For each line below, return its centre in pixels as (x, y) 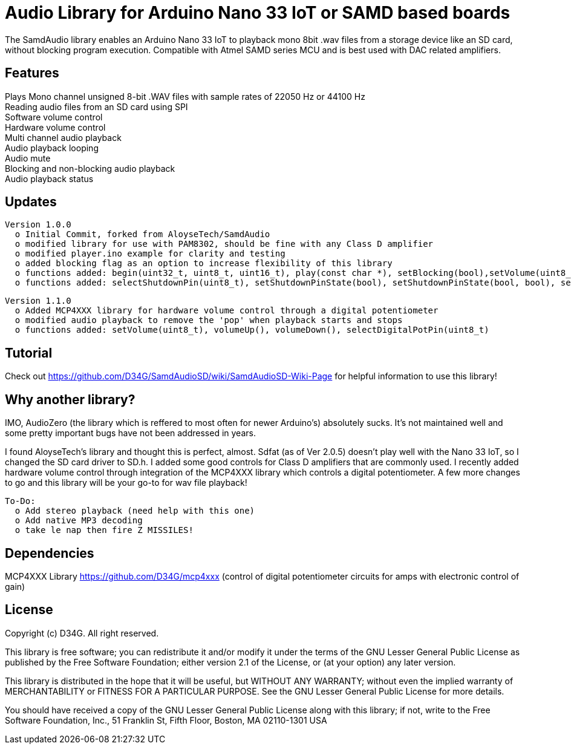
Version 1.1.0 (38, 301)
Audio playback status (49, 178)
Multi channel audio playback (63, 137)
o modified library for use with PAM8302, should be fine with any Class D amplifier (224, 244)
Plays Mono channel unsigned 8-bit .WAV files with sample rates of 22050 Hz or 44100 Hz (185, 96)
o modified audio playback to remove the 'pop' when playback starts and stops (209, 320)
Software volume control (54, 117)
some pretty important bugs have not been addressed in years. (130, 433)
